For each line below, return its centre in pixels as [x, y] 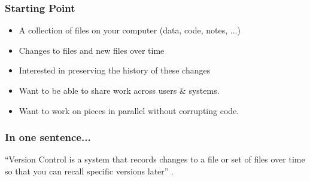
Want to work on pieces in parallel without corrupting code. [129, 110]
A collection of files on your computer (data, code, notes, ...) [130, 30]
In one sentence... [48, 137]
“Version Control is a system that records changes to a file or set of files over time [155, 159]
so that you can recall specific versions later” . [89, 171]
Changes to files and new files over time [92, 50]
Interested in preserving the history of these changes [115, 70]
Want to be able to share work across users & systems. [119, 90]
